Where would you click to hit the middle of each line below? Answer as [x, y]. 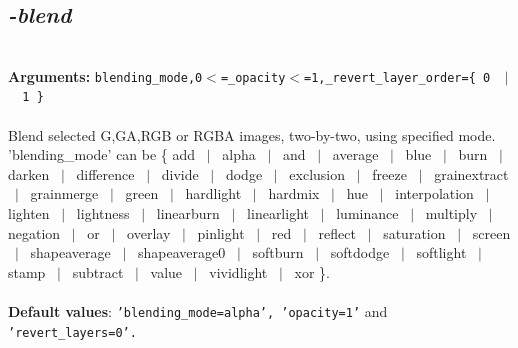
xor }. [312, 271]
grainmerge [64, 193]
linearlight [278, 213]
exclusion [317, 173]
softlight [441, 252]
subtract [98, 271]
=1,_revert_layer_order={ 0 [397, 77]
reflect [337, 232]
